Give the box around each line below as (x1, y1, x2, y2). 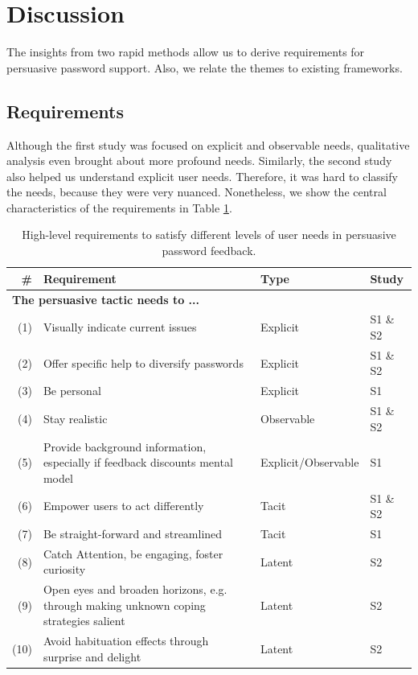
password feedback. (162, 242, 256, 259)
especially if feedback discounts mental (43, 454, 233, 471)
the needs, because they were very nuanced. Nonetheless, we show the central (6, 183, 387, 200)
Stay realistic (43, 410, 108, 426)
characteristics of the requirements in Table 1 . (6, 199, 232, 216)
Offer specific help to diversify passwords (43, 354, 244, 371)
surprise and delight (43, 648, 141, 665)
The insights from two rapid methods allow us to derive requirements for (6, 43, 365, 60)
